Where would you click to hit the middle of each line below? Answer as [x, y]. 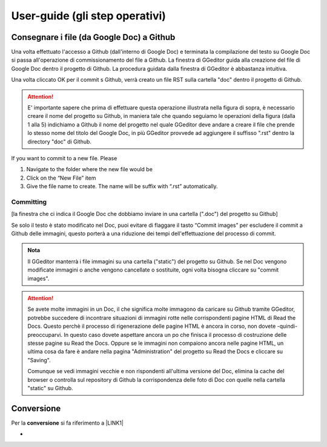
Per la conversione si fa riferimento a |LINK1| [68, 423]
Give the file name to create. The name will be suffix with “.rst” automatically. [122, 186]
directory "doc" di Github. [60, 142]
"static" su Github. [50, 388]
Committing [29, 201]
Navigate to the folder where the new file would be [89, 169]
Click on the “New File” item [61, 178]
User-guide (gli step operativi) [89, 16]
